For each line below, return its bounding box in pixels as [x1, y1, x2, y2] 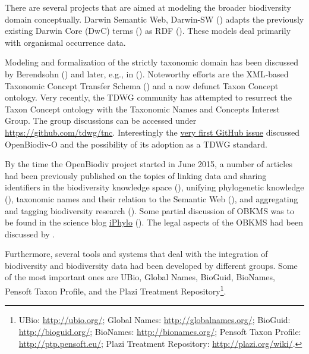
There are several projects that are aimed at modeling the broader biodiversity [5, 1, 291, 13]
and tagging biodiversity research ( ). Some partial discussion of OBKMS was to [5, 204, 294, 217]
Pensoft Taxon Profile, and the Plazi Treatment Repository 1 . [5, 283, 226, 297]
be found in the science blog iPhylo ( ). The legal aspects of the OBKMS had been [5, 216, 303, 228]
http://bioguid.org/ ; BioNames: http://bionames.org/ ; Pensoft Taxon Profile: [18, 325, 301, 337]
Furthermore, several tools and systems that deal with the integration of [5, 248, 268, 260]
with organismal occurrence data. [5, 36, 126, 48]
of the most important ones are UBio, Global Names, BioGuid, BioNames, [5, 271, 275, 283]
